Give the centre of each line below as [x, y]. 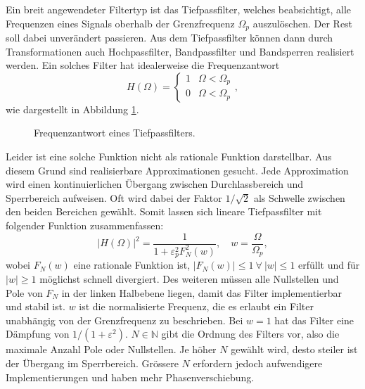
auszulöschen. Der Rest [303, 23]
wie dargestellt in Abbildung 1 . [72, 109]
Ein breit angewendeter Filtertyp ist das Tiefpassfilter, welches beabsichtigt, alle [178, 9]
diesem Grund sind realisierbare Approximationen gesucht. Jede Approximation [177, 170]
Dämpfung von [38, 334]
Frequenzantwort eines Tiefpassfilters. [115, 133]
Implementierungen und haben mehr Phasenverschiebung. [130, 377]
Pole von [24, 292]
